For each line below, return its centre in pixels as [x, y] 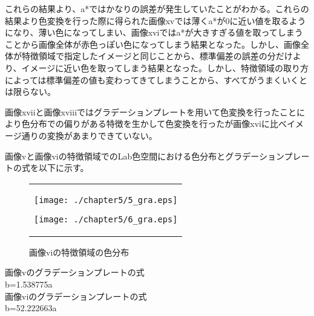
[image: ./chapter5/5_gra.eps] [106, 200]
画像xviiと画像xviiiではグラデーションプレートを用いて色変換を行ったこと [151, 111]
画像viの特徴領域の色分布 [79, 252]
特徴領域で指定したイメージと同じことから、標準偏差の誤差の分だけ [157, 56]
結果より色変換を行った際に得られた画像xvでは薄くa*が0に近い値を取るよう [155, 20]
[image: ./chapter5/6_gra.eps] [106, 219]
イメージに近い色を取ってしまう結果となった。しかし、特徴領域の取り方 [165, 67]
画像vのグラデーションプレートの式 [75, 272]
